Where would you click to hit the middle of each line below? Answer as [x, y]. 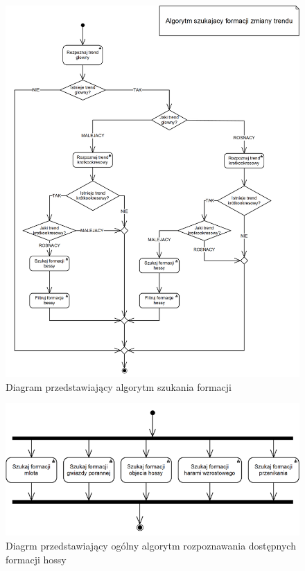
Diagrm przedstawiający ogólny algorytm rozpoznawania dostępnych [151, 545]
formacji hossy [36, 559]
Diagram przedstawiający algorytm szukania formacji [119, 386]
